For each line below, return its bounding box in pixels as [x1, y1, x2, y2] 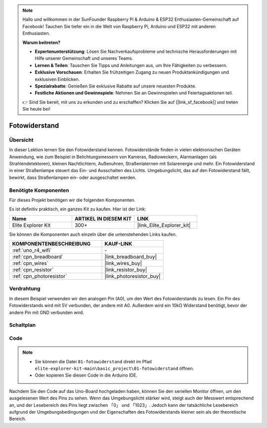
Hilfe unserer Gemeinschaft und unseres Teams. [35, 55, 133, 61]
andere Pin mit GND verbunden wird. [9, 309, 84, 315]
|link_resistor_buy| [104, 266, 147, 273]
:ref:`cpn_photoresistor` [12, 273, 67, 280]
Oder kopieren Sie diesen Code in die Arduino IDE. [35, 372, 138, 378]
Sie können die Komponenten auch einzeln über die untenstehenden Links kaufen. [9, 231, 177, 237]
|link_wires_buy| [104, 260, 142, 267]
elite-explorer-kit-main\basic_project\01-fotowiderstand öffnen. [35, 365, 194, 371]
